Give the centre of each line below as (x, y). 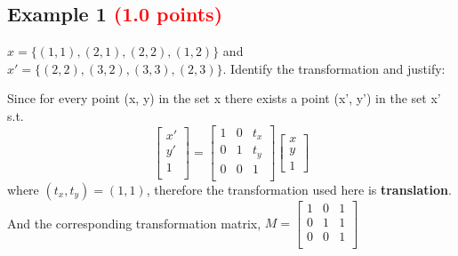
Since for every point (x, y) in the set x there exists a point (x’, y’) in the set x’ (224, 98)
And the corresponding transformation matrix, (134, 223)
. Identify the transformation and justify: (334, 68)
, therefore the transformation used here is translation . (299, 189)
